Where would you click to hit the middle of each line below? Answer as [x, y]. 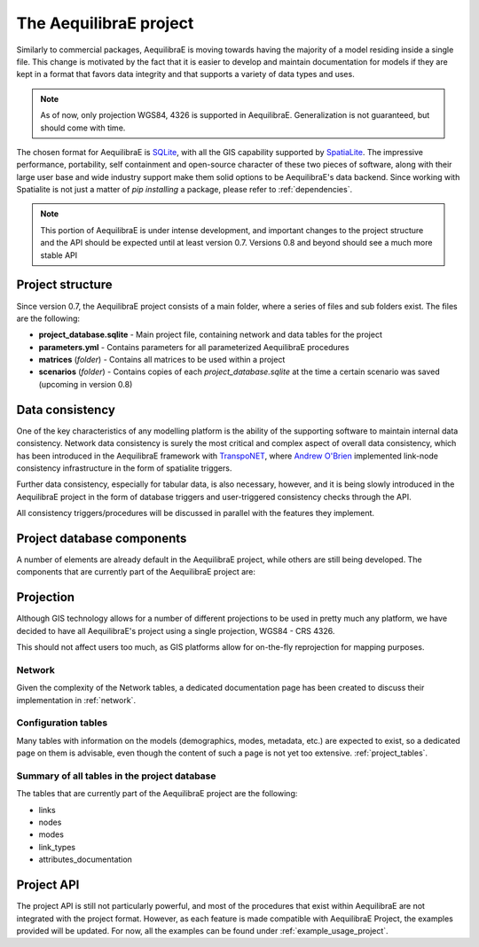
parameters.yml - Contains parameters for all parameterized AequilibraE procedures [194, 347]
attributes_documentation [86, 859]
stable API [59, 255]
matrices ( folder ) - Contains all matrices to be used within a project [162, 360]
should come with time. [83, 128]
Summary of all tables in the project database [116, 776]
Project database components [102, 538]
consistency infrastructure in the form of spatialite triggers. [124, 468]
